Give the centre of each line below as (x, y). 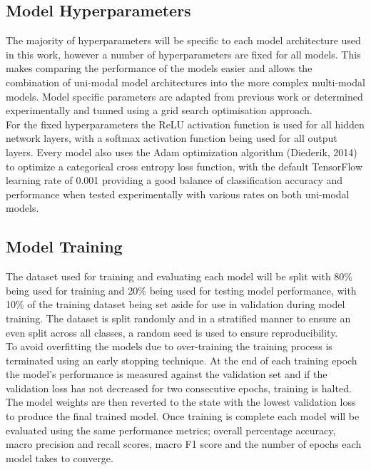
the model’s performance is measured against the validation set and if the (167, 374)
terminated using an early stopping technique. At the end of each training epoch (182, 360)
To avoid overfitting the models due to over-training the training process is (169, 346)
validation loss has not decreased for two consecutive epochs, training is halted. (179, 388)
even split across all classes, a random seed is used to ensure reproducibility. (172, 332)
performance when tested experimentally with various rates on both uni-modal (178, 194)
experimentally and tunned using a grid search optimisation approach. (159, 110)
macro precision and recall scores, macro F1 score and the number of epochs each (184, 444)
